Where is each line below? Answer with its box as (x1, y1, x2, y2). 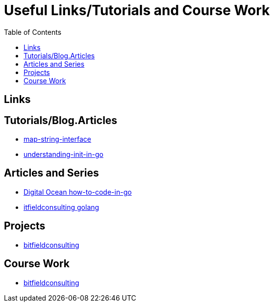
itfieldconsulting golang (24, 203, 100, 211)
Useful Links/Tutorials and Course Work (4, 2, 270, 19)
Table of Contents (4, 27, 62, 36)
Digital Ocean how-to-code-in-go (24, 187, 132, 196)
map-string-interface (24, 135, 91, 144)
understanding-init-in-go (24, 150, 103, 159)
